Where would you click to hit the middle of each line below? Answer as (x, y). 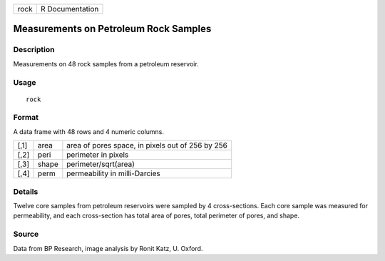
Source (26, 234)
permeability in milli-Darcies (113, 173)
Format (26, 118)
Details (26, 191)
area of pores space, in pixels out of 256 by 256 (147, 145)
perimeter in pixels (98, 155)
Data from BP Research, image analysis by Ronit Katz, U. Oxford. (108, 248)
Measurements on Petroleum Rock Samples (112, 29)
